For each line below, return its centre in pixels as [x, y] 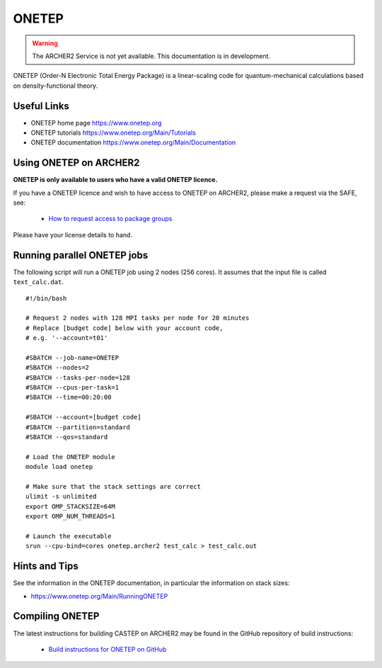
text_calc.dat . [38, 282]
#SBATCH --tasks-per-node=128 [78, 378]
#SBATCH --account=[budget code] [83, 417]
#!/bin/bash [46, 298]
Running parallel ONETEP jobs [81, 255]
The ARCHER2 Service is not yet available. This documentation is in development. [151, 56]
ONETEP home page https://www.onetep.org [96, 123]
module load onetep [59, 467]
